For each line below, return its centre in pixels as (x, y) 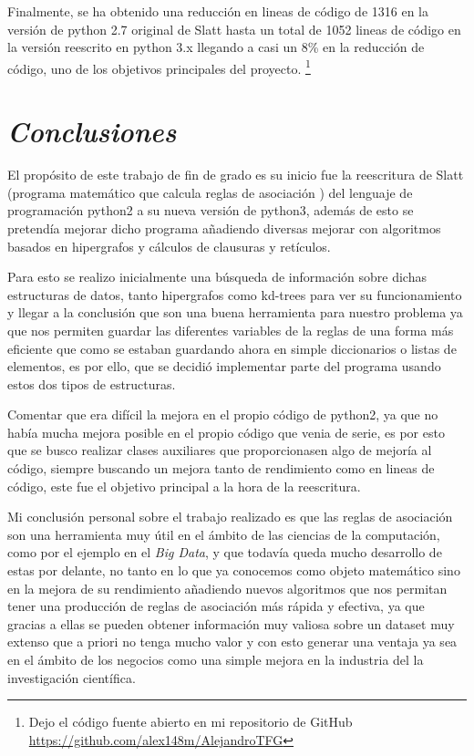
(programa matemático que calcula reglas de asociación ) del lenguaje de (210, 192)
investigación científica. (72, 677)
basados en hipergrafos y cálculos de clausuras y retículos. (169, 246)
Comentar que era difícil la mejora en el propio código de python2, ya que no (223, 414)
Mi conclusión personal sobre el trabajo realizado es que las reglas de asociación (230, 517)
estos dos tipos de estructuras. (92, 383)
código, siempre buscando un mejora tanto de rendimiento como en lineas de (221, 468)
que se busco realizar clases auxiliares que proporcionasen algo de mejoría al (220, 450)
